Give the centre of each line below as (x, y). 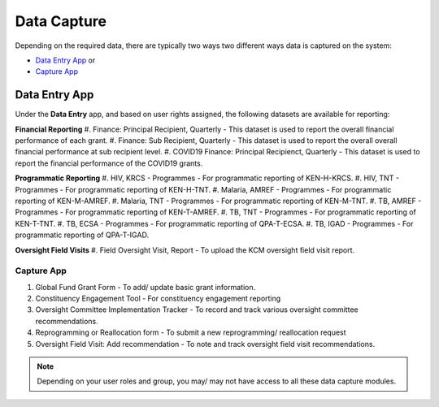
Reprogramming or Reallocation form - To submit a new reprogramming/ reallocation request (191, 332)
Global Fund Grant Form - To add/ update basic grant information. (146, 287)
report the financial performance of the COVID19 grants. (109, 163)
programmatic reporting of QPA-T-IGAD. (82, 235)
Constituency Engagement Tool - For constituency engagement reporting (158, 299)
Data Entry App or (65, 60)
